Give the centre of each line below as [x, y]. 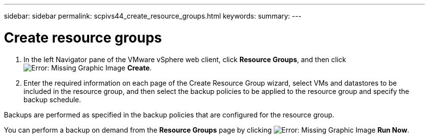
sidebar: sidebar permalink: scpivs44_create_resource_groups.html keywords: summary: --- [153, 16]
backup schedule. [52, 99]
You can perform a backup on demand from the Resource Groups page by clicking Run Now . [207, 130]
